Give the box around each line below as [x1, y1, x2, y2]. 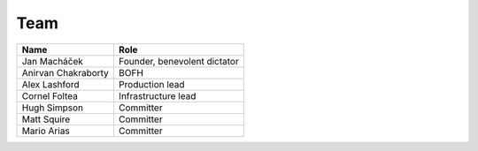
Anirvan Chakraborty [21, 66, 110, 79]
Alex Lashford [21, 78, 80, 90]
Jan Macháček [21, 55, 84, 67]
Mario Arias [21, 125, 70, 137]
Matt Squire [21, 113, 71, 125]
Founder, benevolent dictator [118, 55, 239, 67]
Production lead [118, 78, 185, 90]
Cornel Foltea [21, 89, 79, 102]
